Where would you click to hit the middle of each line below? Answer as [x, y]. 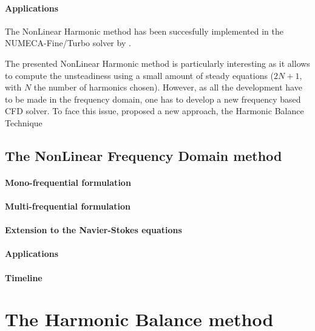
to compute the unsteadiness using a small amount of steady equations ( [140, 75]
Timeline [24, 277]
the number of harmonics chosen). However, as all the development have [168, 87]
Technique [24, 122]
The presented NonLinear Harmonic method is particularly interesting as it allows [157, 63]
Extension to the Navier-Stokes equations [93, 230]
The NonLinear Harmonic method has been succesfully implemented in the [144, 31]
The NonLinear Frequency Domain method [144, 155]
